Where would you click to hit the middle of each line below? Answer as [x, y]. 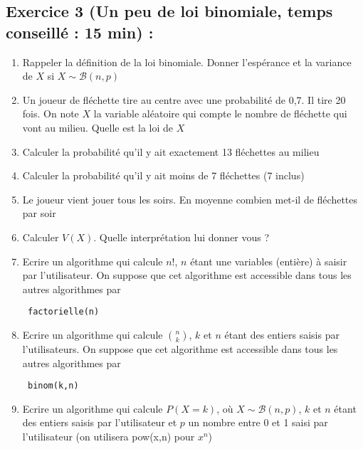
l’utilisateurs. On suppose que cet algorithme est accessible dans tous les [180, 348]
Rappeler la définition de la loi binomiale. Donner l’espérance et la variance [187, 62]
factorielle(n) [63, 312]
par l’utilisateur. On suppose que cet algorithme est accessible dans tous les [187, 275]
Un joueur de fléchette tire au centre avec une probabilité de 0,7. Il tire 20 [184, 99]
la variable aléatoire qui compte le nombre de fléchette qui [220, 113]
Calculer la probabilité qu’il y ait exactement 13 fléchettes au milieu [171, 151]
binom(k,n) [53, 386]
